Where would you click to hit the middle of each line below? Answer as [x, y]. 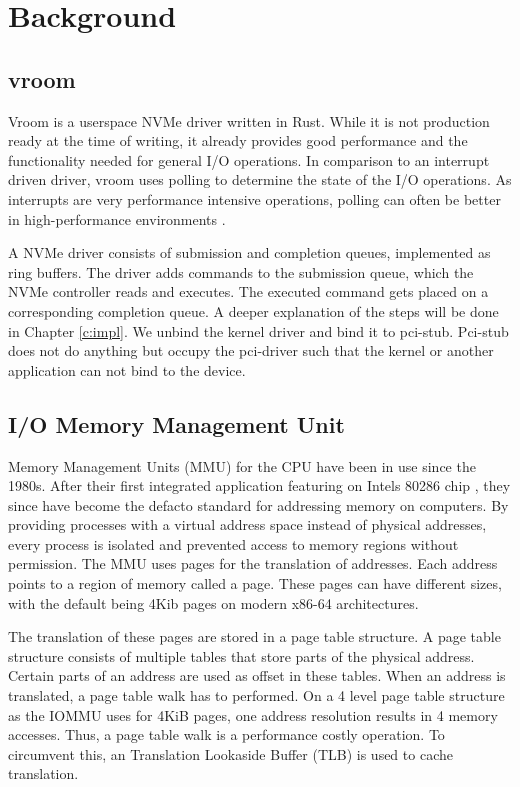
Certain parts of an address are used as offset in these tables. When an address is [257, 675]
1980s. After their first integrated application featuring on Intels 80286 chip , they [259, 485]
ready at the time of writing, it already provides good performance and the [238, 140]
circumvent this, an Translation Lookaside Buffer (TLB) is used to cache [230, 753]
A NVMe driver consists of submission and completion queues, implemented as [249, 252]
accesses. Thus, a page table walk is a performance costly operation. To [226, 734]
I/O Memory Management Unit [176, 423]
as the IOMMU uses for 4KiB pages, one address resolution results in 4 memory [253, 714]
